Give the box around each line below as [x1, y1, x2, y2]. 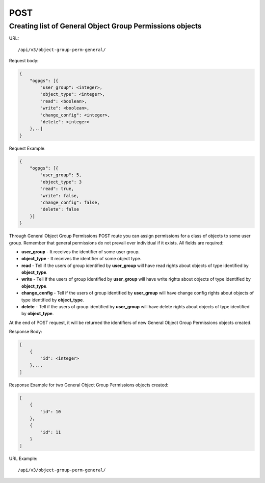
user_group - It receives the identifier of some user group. [21, 248, 140, 255]
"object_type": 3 [40, 179, 82, 185]
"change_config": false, [40, 199, 100, 205]
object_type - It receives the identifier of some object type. [21, 256, 142, 262]
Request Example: [9, 145, 46, 151]
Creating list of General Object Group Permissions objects [9, 22, 202, 30]
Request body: [9, 58, 39, 64]
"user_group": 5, [40, 172, 82, 178]
